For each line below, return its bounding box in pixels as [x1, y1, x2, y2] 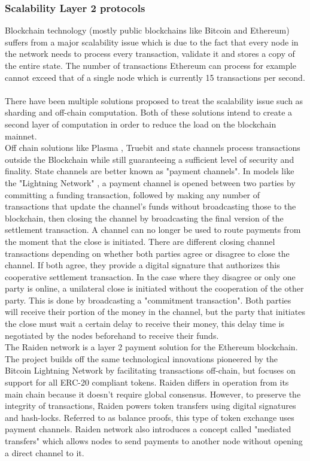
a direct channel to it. [5, 446, 84, 459]
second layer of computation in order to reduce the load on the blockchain [5, 117, 276, 130]
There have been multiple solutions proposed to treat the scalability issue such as [5, 94, 303, 107]
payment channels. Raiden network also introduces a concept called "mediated [5, 423, 291, 435]
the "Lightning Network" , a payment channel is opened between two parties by [5, 176, 296, 189]
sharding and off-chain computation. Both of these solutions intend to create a [5, 106, 293, 119]
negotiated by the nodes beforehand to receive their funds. [5, 329, 219, 341]
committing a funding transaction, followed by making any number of [5, 188, 260, 201]
